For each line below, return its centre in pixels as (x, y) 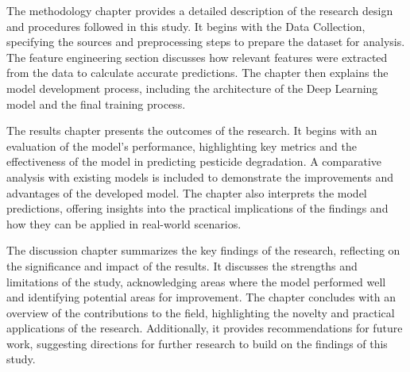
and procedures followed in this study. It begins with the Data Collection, (186, 26)
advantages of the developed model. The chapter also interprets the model (187, 192)
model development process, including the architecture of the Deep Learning (192, 88)
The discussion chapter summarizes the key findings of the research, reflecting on (203, 250)
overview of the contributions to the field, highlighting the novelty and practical (201, 312)
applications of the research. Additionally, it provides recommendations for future (205, 328)
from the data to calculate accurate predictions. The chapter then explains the (197, 73)
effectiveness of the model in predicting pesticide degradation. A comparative (194, 161)
